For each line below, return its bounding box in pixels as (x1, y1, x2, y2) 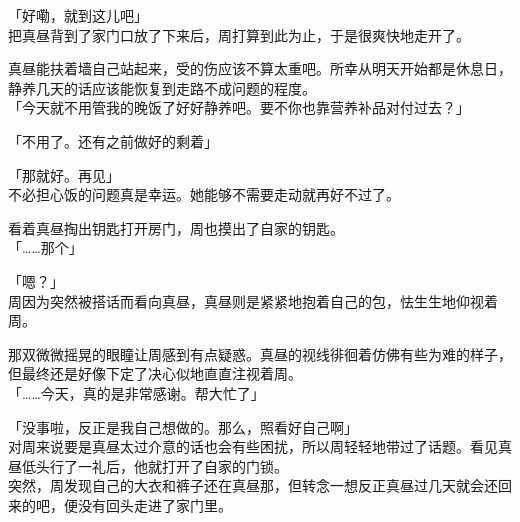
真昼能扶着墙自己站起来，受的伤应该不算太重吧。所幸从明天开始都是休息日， (8, 58, 512, 79)
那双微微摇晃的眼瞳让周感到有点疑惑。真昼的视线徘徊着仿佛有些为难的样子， (8, 343, 512, 364)
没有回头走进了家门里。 (77, 494, 232, 515)
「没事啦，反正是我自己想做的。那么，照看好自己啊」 (8, 416, 358, 437)
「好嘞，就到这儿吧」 (8, 5, 148, 25)
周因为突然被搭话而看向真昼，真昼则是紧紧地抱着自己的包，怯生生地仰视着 (8, 290, 498, 311)
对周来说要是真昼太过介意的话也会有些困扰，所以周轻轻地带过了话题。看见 (8, 436, 498, 457)
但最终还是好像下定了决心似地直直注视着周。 (8, 363, 302, 384)
